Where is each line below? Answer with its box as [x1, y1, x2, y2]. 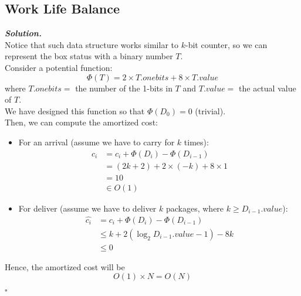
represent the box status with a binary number [5, 50, 173, 62]
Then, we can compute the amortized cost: [5, 116, 158, 128]
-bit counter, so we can [185, 38, 268, 50]
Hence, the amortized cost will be [5, 260, 125, 273]
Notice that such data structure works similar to [5, 38, 179, 50]
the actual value [239, 81, 296, 94]
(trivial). [195, 104, 226, 117]
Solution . [5, 27, 42, 39]
